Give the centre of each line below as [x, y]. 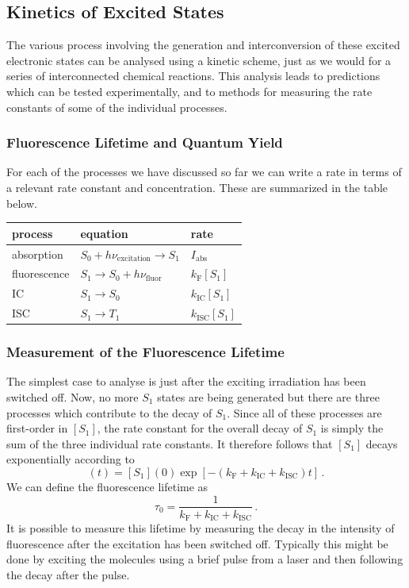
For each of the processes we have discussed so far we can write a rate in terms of [204, 172]
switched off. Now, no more [73, 396]
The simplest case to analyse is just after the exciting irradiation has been [186, 381]
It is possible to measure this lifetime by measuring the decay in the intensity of [201, 528]
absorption [38, 254]
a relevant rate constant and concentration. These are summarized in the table [197, 187]
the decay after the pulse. [68, 574]
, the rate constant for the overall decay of [200, 428]
